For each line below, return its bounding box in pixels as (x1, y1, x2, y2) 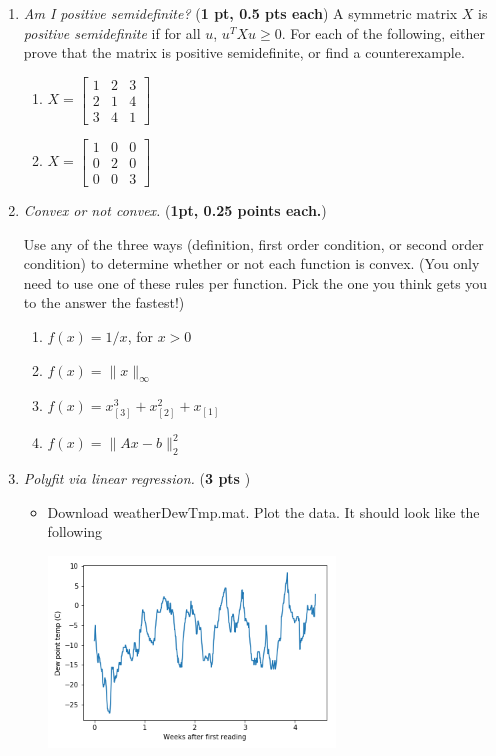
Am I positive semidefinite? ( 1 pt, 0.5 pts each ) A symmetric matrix (23, 3, 458, 23)
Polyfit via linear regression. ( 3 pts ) (23, 468, 251, 489)
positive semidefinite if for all (23, 22, 201, 43)
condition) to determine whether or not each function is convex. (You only (23, 253, 480, 274)
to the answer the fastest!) (23, 292, 185, 313)
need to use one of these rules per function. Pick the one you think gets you (23, 272, 488, 293)
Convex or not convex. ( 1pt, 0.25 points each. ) (23, 199, 327, 220)
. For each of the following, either (281, 22, 485, 43)
